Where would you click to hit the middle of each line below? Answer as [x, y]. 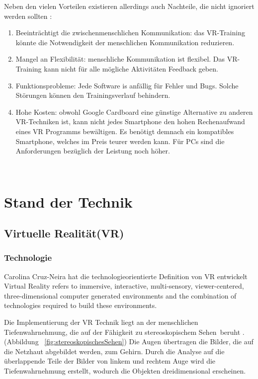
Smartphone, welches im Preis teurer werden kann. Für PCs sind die [120, 141]
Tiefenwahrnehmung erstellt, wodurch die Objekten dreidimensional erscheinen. [125, 371]
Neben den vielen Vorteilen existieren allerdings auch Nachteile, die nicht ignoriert [129, 6]
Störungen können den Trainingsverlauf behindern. [93, 95]
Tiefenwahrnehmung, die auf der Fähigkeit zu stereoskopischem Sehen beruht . [124, 332]
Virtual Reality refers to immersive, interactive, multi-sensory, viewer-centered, [124, 286]
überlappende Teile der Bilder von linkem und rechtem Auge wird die [110, 361]
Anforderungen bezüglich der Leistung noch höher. [93, 151]
